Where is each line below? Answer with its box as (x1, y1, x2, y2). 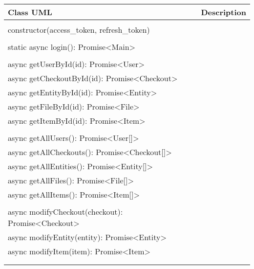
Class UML (8, 6, 52, 18)
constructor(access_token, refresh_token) (8, 24, 150, 35)
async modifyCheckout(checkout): (8, 206, 123, 217)
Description (201, 6, 246, 18)
